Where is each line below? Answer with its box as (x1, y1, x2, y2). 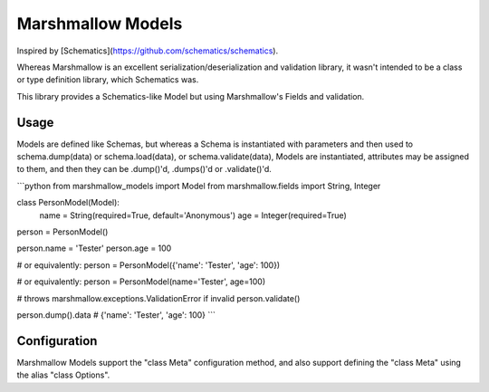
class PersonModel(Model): (16, 197, 120, 208)
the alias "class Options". (16, 369, 110, 380)
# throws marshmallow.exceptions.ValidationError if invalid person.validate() (16, 292, 301, 303)
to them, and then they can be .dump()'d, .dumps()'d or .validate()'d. (16, 164, 272, 175)
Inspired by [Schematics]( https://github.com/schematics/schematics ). (16, 45, 279, 56)
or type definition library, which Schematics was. (16, 74, 199, 85)
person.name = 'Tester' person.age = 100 (16, 243, 172, 253)
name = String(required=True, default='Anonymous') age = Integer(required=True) (39, 209, 348, 221)
